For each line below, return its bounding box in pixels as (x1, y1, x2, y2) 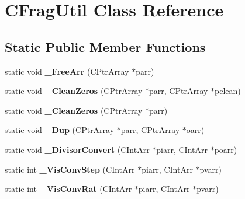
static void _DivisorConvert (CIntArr (5, 143, 150, 155)
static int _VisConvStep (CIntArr (5, 163, 135, 175)
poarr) (214, 143, 237, 155)
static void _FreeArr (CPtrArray (5, 65, 129, 77)
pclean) (215, 85, 241, 97)
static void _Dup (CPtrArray (5, 124, 115, 136)
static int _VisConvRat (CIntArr (5, 183, 132, 195)
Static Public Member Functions (5, 37, 206, 55)
